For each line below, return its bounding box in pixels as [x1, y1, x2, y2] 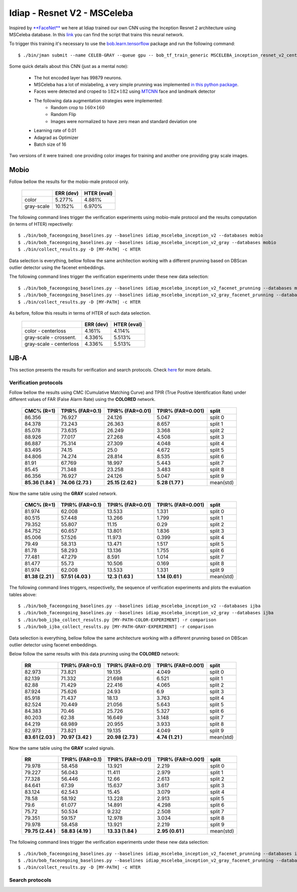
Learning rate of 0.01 [34, 127, 76, 133]
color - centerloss [24, 327, 66, 334]
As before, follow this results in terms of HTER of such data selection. [9, 310, 151, 316]
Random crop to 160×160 [50, 105, 105, 111]
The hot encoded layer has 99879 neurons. [34, 74, 122, 80]
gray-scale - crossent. [24, 334, 77, 341]
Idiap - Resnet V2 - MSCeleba [9, 7, 133, 18]
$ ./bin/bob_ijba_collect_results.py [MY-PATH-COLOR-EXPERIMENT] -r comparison [18, 617, 216, 623]
